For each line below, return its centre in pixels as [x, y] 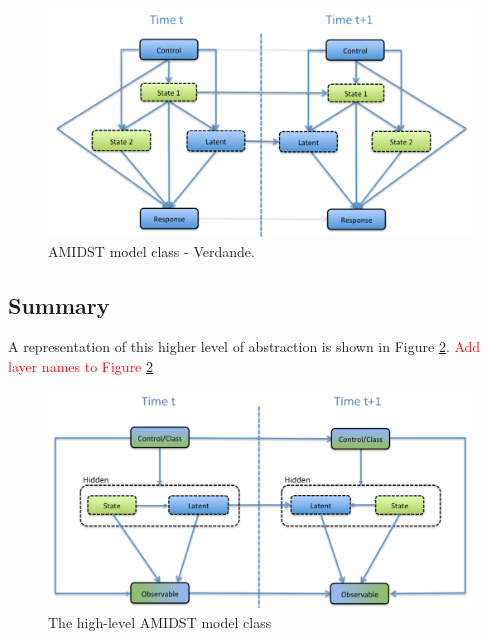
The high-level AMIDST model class [160, 621]
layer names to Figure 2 [80, 365]
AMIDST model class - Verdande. [151, 250]
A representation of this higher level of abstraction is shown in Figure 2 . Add [244, 346]
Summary [59, 304]
